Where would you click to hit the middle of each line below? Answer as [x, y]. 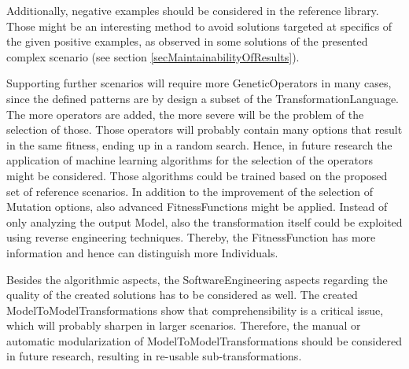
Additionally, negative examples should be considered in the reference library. [193, 10]
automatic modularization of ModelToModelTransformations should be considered [204, 340]
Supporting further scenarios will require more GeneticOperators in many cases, [199, 83]
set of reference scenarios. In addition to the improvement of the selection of [190, 191]
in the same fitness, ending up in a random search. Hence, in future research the [199, 144]
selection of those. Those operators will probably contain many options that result [204, 129]
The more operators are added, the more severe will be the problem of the [185, 114]
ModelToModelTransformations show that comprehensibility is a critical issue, [195, 310]
